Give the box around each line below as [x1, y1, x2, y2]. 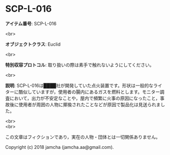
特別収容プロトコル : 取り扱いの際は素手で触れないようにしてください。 [5, 61, 154, 68]
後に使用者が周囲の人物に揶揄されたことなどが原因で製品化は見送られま [9, 101, 161, 107]
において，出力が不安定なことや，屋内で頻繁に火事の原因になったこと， [9, 95, 160, 101]
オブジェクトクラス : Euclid [5, 41, 61, 47]
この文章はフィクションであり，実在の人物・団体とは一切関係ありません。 [5, 134, 161, 140]
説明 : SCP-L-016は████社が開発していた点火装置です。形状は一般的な [5, 82, 154, 88]
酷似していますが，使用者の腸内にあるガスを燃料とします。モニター [18, 88, 160, 95]
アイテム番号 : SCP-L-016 [5, 20, 57, 26]
